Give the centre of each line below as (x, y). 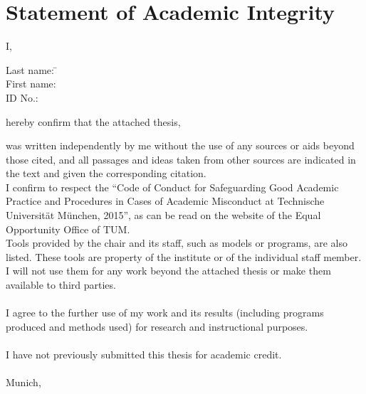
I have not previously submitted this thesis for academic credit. (144, 354)
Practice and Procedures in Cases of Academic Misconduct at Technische (165, 201)
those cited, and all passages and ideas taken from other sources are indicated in (181, 159)
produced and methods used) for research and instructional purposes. (157, 326)
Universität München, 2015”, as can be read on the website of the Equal (163, 215)
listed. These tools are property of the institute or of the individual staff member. (184, 256)
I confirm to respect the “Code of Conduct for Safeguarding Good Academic (172, 187)
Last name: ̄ (32, 69)
